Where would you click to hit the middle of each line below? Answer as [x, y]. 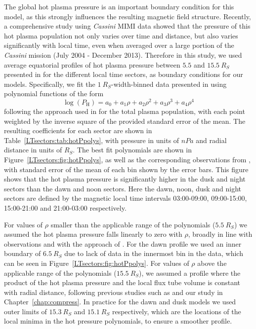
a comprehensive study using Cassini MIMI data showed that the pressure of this [127, 26]
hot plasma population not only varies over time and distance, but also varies [121, 35]
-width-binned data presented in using [169, 84]
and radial [211, 140]
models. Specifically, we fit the [50, 84]
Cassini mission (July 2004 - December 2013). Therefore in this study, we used [123, 55]
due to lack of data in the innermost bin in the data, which [154, 253]
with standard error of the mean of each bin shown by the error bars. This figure [126, 169]
